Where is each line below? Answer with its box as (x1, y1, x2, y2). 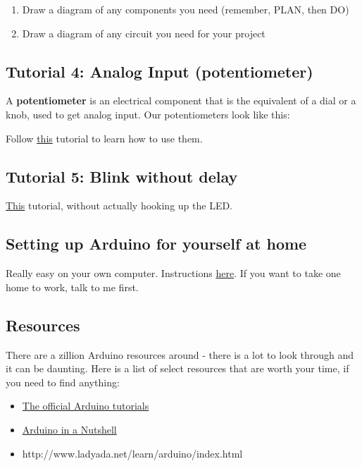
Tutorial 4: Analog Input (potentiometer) (6, 60, 313, 82)
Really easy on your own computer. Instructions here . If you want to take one (6, 266, 341, 281)
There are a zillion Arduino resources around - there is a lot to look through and (6, 347, 354, 362)
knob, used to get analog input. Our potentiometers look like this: (6, 106, 290, 121)
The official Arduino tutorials (22, 398, 149, 413)
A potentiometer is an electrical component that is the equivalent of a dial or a (6, 93, 356, 108)
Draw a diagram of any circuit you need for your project (22, 25, 266, 40)
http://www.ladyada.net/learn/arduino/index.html (22, 446, 243, 460)
